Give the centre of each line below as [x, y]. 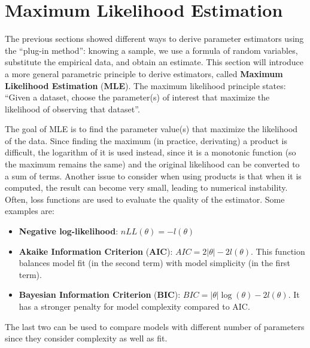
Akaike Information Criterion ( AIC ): [96, 251]
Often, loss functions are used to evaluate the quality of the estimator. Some [145, 199]
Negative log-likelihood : [69, 231]
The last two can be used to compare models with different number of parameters [155, 326]
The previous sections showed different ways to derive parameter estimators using [154, 39]
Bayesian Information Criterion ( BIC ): [100, 294]
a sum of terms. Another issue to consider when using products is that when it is [153, 175]
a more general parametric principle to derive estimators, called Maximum [144, 73]
